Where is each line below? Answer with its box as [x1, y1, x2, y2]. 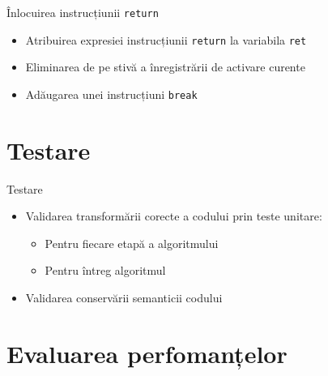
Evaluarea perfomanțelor [6, 336, 288, 370]
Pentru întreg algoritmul [45, 262, 166, 279]
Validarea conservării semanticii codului [25, 289, 223, 306]
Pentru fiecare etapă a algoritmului [45, 234, 219, 251]
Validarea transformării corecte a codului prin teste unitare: [25, 207, 322, 224]
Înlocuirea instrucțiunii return [6, 4, 159, 20]
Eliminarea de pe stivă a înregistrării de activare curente [25, 58, 305, 75]
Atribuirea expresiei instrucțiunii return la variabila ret [25, 31, 307, 48]
